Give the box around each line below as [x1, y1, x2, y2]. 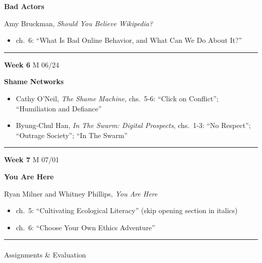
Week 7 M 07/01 [4, 154, 59, 165]
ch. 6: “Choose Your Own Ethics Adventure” [16, 222, 155, 232]
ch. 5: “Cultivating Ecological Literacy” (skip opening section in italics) [16, 205, 238, 216]
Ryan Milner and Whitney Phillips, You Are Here [4, 188, 158, 199]
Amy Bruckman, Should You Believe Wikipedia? [4, 18, 153, 28]
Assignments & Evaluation [4, 249, 86, 259]
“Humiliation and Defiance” [16, 103, 102, 113]
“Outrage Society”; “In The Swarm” [16, 129, 128, 140]
